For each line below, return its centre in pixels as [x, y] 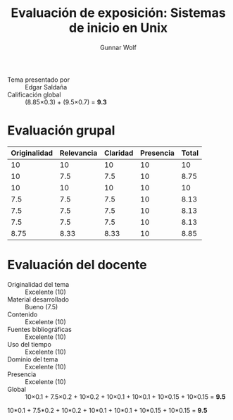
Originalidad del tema [38, 284]
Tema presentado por [39, 80]
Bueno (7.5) [42, 307]
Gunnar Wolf [118, 47]
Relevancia [78, 153]
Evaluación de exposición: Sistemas [118, 13]
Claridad [119, 153]
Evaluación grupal [61, 131]
